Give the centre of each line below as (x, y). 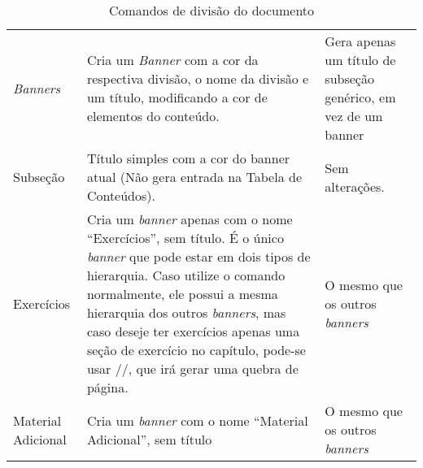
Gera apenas (360, 41)
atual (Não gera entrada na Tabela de (194, 177)
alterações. (355, 186)
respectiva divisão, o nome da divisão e (198, 78)
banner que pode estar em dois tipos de (198, 256)
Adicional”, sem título (149, 439)
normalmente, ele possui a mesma (182, 294)
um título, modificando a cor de (177, 97)
